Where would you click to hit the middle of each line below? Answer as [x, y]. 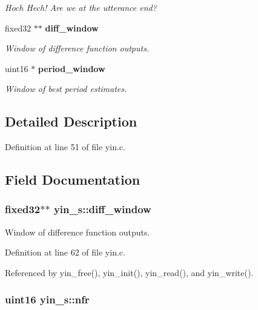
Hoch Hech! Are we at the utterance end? [81, 7]
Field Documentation [73, 180]
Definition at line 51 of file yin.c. [65, 147]
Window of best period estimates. [66, 89]
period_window [71, 68]
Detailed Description [71, 121]
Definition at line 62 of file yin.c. [65, 252]
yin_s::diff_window [102, 209]
